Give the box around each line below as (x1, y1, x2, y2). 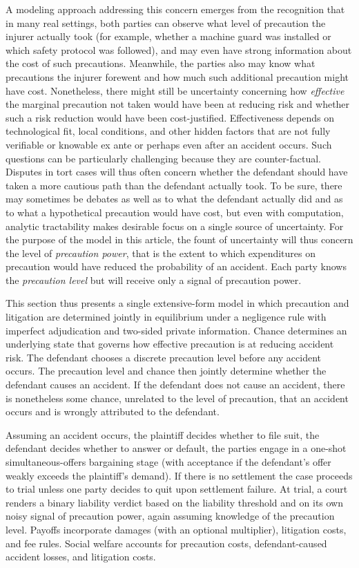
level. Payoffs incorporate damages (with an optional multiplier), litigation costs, (6, 522, 347, 536)
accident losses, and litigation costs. (6, 549, 156, 564)
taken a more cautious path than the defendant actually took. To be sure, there (6, 178, 342, 192)
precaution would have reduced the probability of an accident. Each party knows (6, 259, 347, 274)
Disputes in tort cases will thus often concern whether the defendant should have (6, 164, 348, 179)
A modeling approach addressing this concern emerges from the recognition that (6, 2, 345, 16)
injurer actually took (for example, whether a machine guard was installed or (6, 29, 331, 44)
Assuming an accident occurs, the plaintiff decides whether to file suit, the (6, 427, 320, 442)
